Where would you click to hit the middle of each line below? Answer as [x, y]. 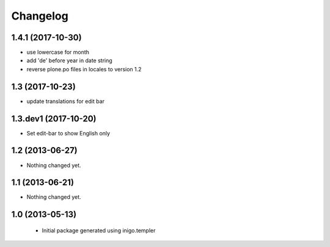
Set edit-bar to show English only [68, 133]
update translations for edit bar [66, 101]
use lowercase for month [58, 52]
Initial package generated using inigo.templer [99, 230]
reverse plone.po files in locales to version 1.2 [84, 69]
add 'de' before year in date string [69, 60]
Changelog [40, 16]
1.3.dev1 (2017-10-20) [54, 119]
